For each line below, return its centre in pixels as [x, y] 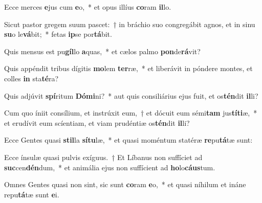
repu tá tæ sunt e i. [32, 194]
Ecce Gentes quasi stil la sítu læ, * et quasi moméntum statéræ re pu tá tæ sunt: [128, 140]
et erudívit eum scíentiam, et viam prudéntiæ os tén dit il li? [97, 122]
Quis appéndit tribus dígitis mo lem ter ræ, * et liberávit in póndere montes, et [128, 68]
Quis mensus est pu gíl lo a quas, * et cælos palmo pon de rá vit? [102, 51]
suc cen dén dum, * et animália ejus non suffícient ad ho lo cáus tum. [110, 167]
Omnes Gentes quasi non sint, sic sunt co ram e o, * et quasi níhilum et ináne [125, 184]
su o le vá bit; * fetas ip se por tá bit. [58, 34]
